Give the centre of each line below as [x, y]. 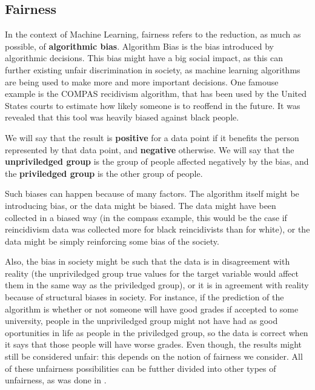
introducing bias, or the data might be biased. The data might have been [141, 205]
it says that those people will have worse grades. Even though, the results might [154, 344]
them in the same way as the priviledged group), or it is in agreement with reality [157, 285]
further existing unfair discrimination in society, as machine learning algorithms [153, 69]
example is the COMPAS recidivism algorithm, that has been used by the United [156, 94]
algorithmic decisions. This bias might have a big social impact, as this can [144, 58]
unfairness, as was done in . [56, 380]
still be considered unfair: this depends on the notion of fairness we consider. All [154, 356]
